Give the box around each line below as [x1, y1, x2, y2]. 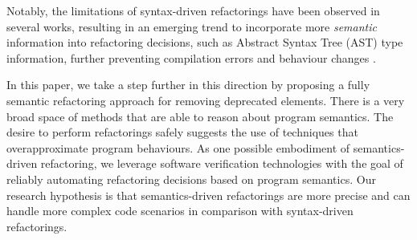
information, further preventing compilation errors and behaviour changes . [6, 49, 376, 66]
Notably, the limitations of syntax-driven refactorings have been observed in [6, 2, 380, 18]
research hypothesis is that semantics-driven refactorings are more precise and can [6, 186, 411, 203]
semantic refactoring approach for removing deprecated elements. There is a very [6, 92, 405, 108]
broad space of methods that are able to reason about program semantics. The [6, 108, 394, 124]
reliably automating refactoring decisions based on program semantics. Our [6, 170, 376, 187]
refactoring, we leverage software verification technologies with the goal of [40, 155, 403, 172]
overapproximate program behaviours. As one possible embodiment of [6, 139, 350, 156]
